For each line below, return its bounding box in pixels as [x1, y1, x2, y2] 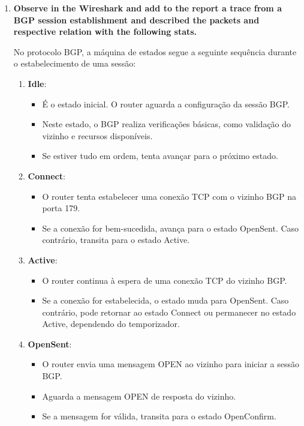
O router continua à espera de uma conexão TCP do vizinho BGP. [42, 274, 287, 286]
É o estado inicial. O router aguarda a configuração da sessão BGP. [42, 97, 290, 110]
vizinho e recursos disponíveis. [42, 129, 153, 142]
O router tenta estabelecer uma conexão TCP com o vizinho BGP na [42, 190, 296, 202]
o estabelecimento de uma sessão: [13, 57, 136, 70]
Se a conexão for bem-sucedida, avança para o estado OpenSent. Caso [42, 221, 299, 234]
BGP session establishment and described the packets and [13, 13, 260, 26]
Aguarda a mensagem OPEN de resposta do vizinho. [42, 389, 236, 402]
